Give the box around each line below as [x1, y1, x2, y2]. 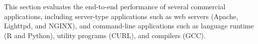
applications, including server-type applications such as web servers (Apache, [4, 11, 239, 21]
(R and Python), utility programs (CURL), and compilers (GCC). [4, 30, 206, 40]
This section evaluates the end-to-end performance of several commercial [4, 1, 226, 11]
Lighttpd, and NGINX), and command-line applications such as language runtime [4, 21, 254, 31]
